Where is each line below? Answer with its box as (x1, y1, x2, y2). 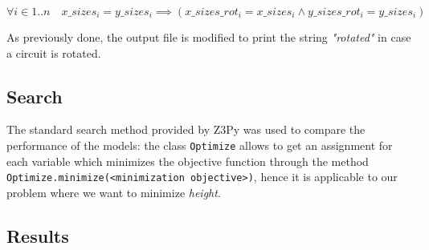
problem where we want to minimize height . (6, 183, 221, 200)
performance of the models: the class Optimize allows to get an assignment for (6, 136, 393, 153)
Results (6, 223, 69, 248)
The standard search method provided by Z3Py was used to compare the (6, 121, 366, 138)
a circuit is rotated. (6, 44, 101, 61)
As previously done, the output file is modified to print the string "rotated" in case (6, 29, 411, 45)
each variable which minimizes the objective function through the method (6, 152, 369, 169)
